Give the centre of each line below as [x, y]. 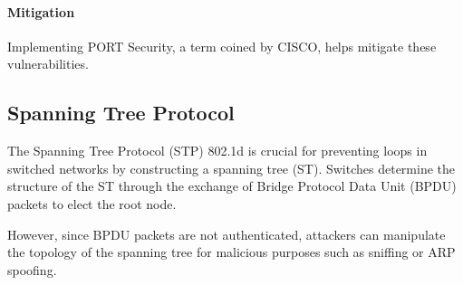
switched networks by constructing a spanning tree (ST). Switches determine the [231, 168]
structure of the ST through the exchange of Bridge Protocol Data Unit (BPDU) [232, 186]
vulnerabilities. [48, 64]
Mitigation [41, 11]
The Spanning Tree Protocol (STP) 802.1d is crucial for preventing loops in [217, 151]
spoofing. [32, 269]
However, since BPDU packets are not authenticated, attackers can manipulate [227, 234]
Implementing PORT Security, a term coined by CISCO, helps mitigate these [222, 46]
